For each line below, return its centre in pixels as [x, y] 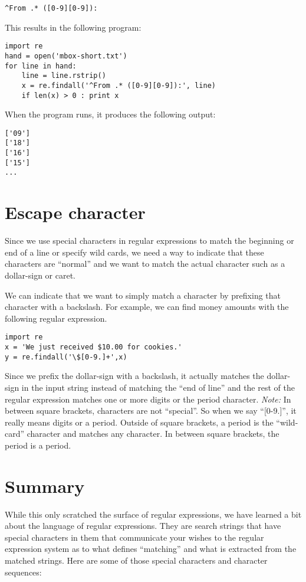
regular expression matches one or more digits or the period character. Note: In [148, 399]
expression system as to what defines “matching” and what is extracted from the [151, 549]
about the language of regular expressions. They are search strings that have [143, 526]
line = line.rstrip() [64, 76]
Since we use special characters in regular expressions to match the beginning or [149, 241]
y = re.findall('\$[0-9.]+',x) [66, 357]
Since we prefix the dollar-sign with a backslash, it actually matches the [134, 376]
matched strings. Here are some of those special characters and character [136, 560]
